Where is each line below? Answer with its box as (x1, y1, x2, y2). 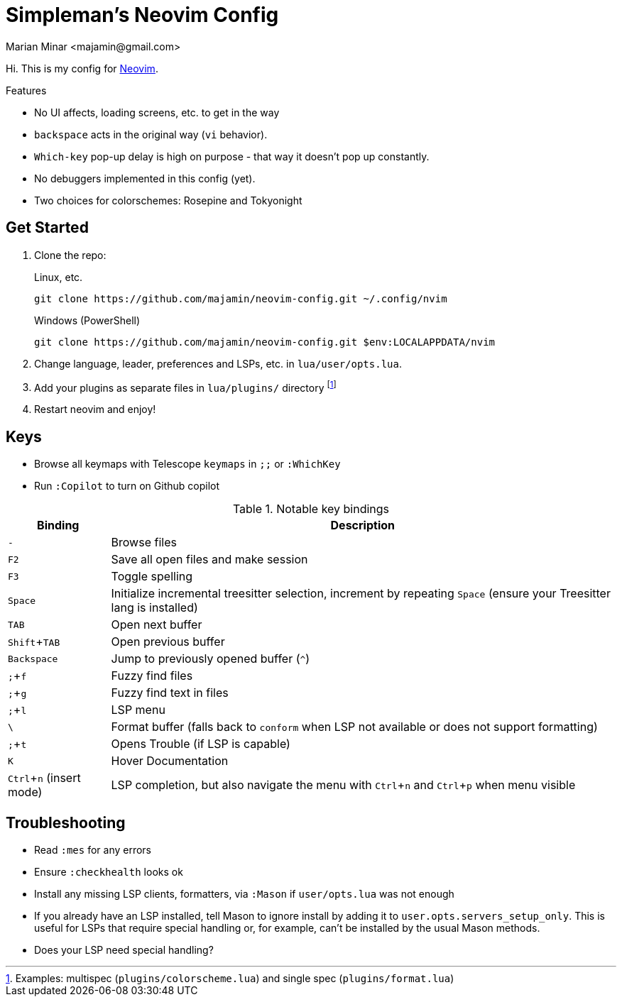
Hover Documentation (111, 754, 229, 769)
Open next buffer (111, 617, 202, 632)
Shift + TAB (8, 634, 60, 649)
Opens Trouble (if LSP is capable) (111, 737, 290, 751)
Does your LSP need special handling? (34, 943, 214, 956)
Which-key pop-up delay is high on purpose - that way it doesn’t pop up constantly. (34, 150, 430, 163)
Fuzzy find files (111, 668, 193, 683)
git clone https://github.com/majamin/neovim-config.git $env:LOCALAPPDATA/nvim (34, 336, 496, 348)
